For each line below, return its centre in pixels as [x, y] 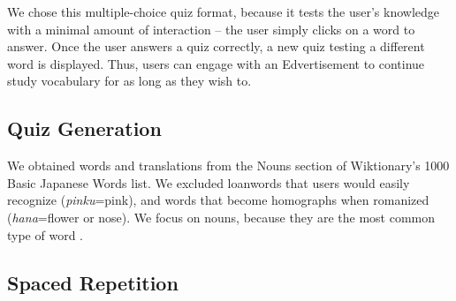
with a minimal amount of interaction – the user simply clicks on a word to [211, 29]
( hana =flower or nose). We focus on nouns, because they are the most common [221, 217]
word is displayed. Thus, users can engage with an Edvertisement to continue [216, 63]
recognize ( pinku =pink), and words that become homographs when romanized [218, 200]
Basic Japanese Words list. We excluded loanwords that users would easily [209, 182]
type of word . [46, 234]
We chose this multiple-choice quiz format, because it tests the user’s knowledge [223, 11]
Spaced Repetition [93, 282]
